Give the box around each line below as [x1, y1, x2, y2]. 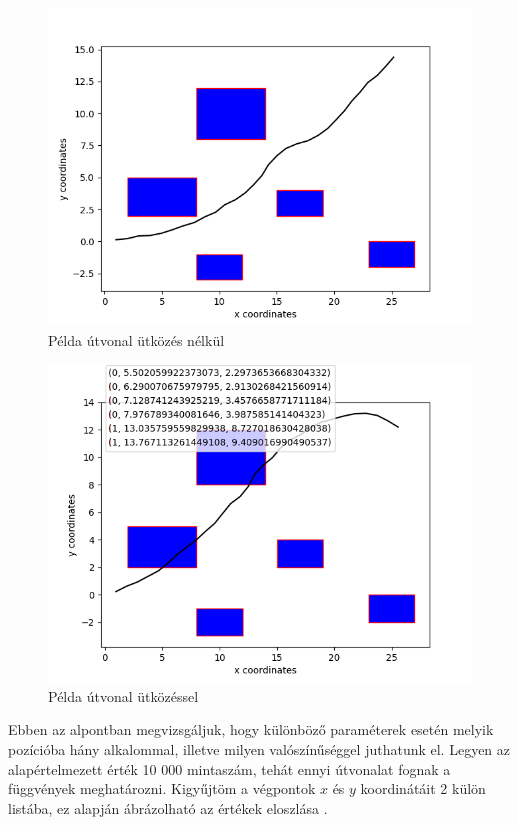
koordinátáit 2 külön [360, 778, 486, 799]
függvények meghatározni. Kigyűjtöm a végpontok [8, 778, 316, 799]
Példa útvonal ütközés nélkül [48, 329, 225, 350]
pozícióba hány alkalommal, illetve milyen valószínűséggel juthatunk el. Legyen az [8, 738, 511, 759]
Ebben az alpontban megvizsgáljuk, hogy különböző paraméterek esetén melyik [8, 719, 494, 740]
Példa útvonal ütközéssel [48, 685, 199, 706]
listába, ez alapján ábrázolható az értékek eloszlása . [8, 797, 328, 818]
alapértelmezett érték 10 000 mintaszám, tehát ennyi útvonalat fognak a [8, 758, 451, 779]
